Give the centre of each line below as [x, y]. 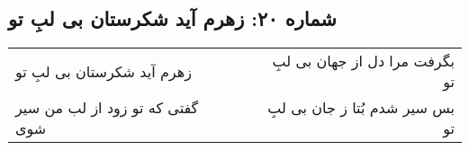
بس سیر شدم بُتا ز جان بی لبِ [361, 108]
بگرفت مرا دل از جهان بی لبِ [363, 61]
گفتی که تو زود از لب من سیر [107, 108]
